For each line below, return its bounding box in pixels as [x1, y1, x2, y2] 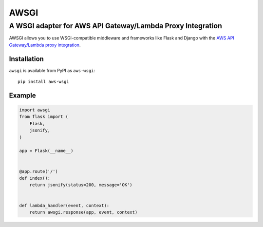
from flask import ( [19, 114, 68, 119]
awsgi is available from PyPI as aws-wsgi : [9, 67, 95, 73]
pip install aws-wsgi [18, 79, 69, 85]
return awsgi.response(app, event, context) [29, 209, 138, 215]
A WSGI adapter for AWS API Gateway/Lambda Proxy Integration [9, 21, 223, 30]
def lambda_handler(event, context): [19, 203, 110, 208]
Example [9, 91, 36, 99]
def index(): [19, 175, 51, 181]
